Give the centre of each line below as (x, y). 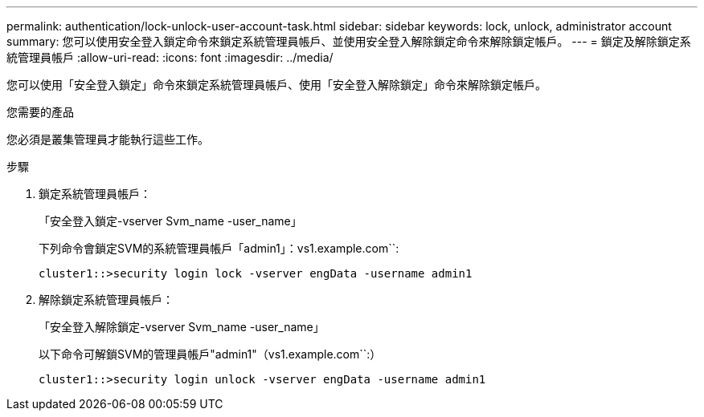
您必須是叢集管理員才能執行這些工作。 (108, 139)
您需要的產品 (40, 112)
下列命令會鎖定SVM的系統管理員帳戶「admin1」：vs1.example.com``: (219, 248)
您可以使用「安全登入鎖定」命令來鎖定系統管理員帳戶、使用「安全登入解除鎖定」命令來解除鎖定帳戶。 (276, 85)
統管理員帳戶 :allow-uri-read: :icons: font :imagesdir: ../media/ (170, 57)
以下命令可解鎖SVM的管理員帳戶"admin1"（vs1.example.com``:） (210, 354)
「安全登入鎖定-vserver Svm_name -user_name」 (170, 221)
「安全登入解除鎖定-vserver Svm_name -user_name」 (182, 327)
